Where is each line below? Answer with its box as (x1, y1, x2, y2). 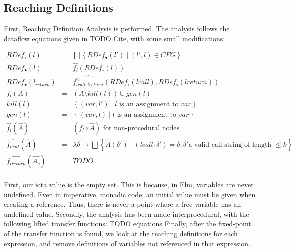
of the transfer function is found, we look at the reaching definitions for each (4, 228, 238, 239)
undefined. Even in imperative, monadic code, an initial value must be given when (4, 189, 256, 199)
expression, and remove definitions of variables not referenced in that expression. (4, 238, 251, 248)
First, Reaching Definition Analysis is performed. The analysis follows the (4, 23, 230, 34)
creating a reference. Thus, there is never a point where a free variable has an (4, 199, 241, 209)
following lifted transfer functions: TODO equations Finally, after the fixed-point (4, 218, 251, 229)
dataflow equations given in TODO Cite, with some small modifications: (4, 33, 225, 43)
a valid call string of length (188, 141, 272, 149)
